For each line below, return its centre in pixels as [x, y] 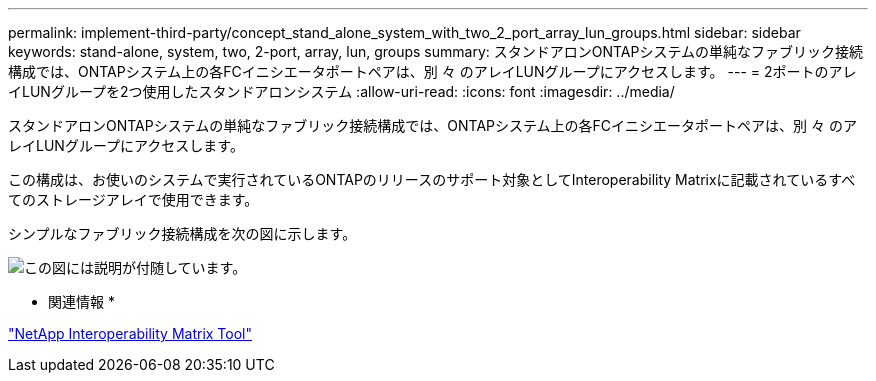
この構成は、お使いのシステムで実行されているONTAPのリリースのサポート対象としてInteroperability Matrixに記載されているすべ [432, 179]
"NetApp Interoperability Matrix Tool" [130, 333]
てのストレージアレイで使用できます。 [133, 199]
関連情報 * [81, 301]
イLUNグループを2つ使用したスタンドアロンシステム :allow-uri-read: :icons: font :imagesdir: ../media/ [341, 91]
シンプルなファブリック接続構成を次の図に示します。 [182, 233]
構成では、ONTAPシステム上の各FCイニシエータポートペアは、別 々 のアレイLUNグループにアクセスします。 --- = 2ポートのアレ [432, 71]
